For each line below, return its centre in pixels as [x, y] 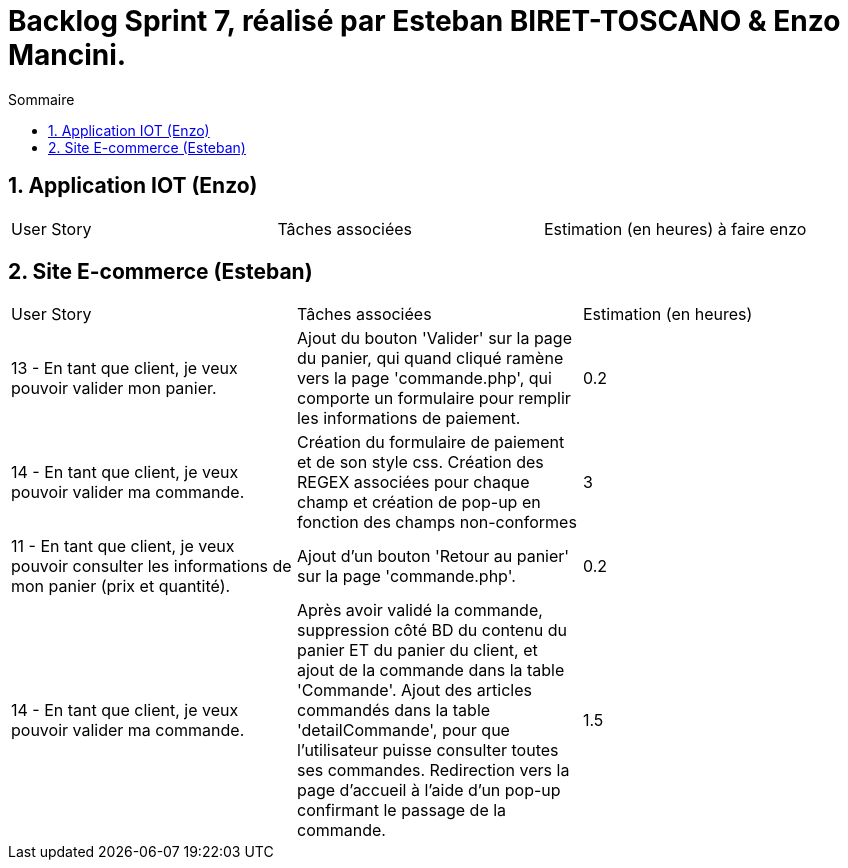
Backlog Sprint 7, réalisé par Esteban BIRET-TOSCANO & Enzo [424, 21]
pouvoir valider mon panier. [114, 388]
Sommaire [41, 99]
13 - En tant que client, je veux [124, 368]
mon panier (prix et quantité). [121, 586]
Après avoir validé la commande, [419, 610]
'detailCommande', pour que [403, 730]
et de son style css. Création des [420, 462]
